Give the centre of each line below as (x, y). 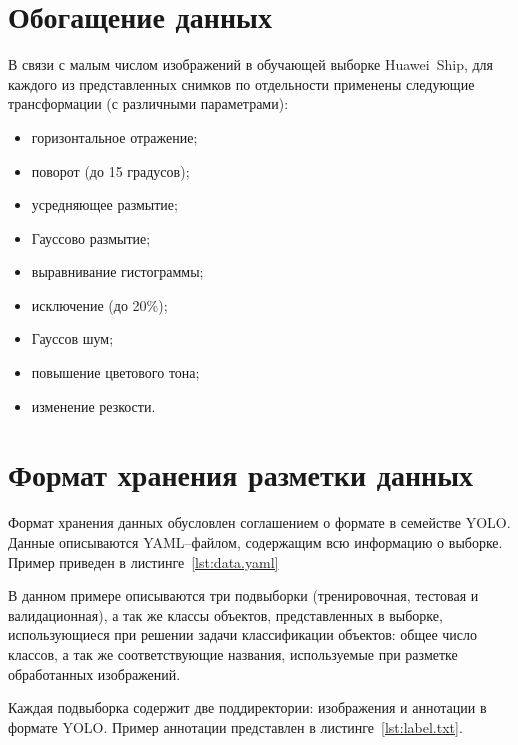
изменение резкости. (93, 405)
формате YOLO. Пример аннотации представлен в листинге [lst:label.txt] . (235, 726)
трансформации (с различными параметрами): (148, 103)
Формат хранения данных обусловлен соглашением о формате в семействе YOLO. (259, 522)
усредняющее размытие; (104, 204)
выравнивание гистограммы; (117, 271)
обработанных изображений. (94, 673)
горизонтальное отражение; (114, 136)
